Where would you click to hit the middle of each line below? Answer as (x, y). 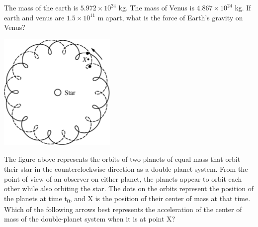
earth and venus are (34, 17)
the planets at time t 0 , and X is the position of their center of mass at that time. (127, 199)
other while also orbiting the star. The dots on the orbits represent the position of (129, 188)
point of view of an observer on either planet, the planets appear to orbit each (123, 178)
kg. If (243, 7)
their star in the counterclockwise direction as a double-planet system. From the (126, 169)
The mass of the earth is (41, 7)
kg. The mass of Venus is (156, 7)
